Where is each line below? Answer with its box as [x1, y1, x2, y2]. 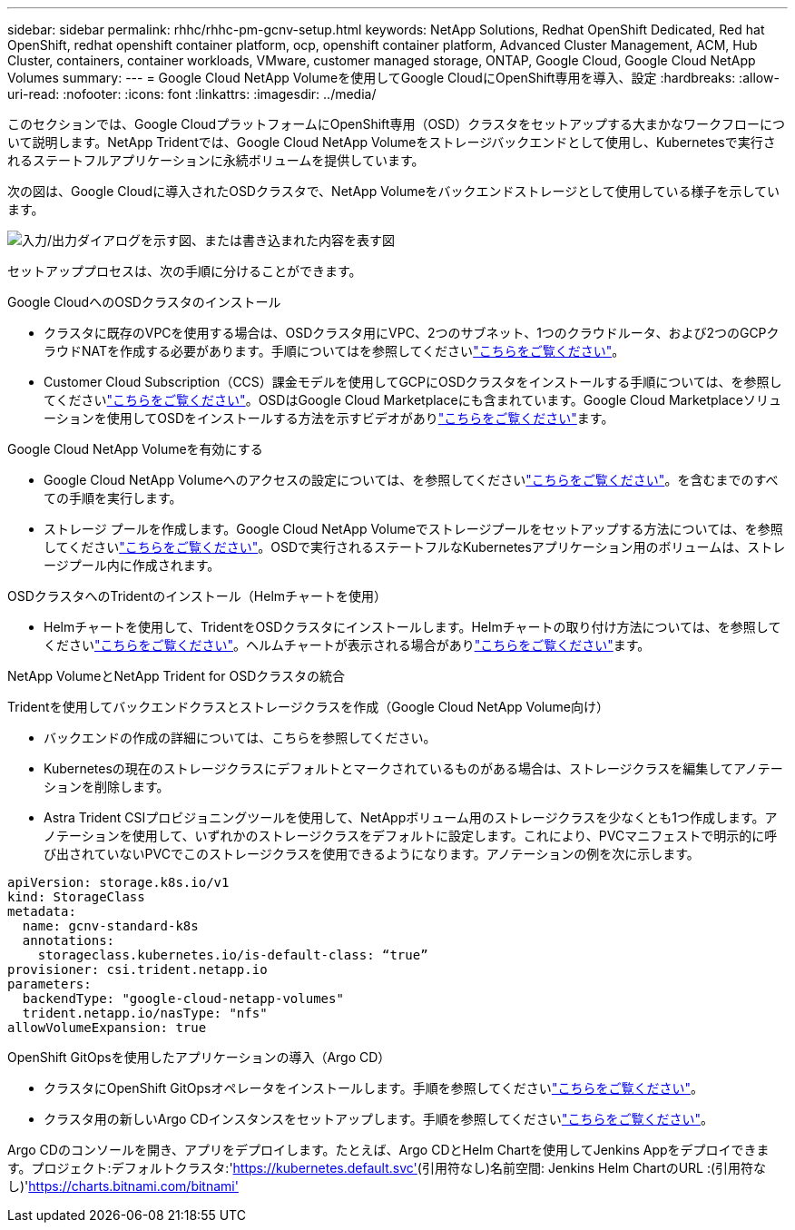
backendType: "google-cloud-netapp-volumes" [22, 991, 344, 1006]
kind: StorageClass [7, 890, 145, 904]
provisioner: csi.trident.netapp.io [7, 962, 268, 977]
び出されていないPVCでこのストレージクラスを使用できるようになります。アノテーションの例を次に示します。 [44, 846, 700, 861]
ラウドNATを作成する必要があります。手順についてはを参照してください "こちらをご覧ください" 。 [44, 343, 625, 359]
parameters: [7, 977, 92, 991]
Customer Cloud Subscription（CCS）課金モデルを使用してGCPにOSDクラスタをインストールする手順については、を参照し [44, 374, 782, 389]
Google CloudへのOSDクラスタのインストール [7, 294, 281, 310]
